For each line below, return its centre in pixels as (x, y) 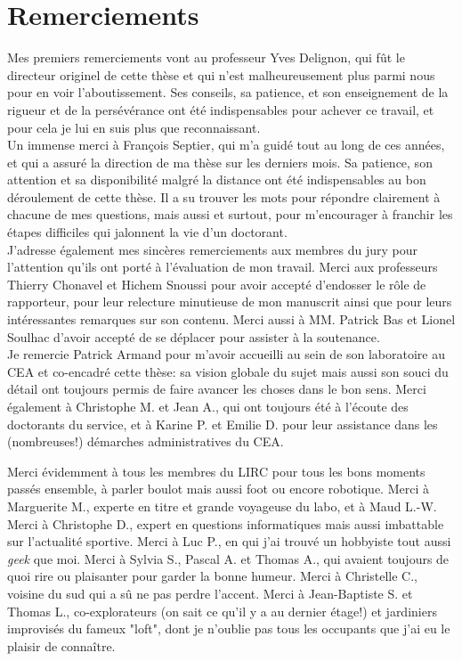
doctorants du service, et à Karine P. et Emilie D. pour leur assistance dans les (223, 424)
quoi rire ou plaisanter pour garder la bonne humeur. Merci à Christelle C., (212, 576)
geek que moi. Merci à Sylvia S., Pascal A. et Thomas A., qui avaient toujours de (228, 558)
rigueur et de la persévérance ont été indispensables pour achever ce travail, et (221, 109)
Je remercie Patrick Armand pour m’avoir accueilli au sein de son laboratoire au (227, 354)
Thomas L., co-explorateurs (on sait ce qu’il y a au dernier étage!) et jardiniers (222, 611)
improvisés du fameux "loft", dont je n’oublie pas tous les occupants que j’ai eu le (229, 628)
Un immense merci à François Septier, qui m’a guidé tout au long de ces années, (226, 145)
